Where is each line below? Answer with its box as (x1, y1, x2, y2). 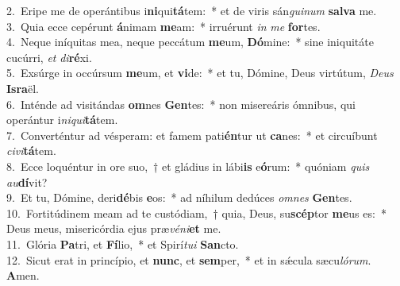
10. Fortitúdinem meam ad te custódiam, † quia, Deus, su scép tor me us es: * (6, 204, 387, 221)
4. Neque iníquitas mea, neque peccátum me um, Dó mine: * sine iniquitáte (6, 33, 374, 50)
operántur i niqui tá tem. (6, 111, 118, 128)
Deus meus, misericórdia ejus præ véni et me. (6, 220, 221, 237)
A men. (6, 267, 40, 284)
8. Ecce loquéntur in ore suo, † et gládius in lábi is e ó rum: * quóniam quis (6, 157, 370, 174)
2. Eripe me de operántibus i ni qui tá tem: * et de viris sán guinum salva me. (6, 2, 377, 18)
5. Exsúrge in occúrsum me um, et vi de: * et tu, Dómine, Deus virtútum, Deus (6, 64, 394, 81)
